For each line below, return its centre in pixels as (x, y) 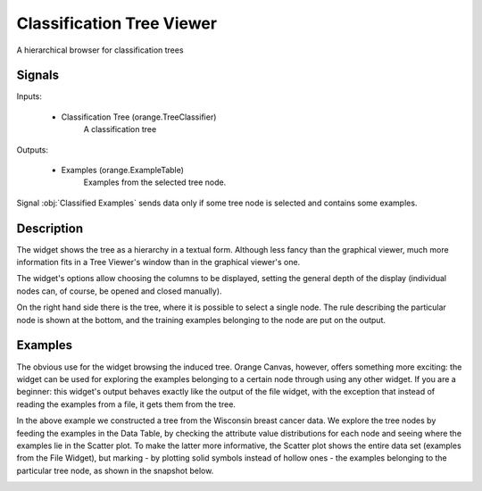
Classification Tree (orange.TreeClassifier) (139, 117)
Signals (38, 75)
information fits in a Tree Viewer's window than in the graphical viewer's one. (158, 262)
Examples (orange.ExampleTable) (123, 171)
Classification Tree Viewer (117, 23)
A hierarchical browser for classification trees (100, 50)
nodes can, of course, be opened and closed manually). (119, 291)
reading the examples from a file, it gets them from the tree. (126, 404)
